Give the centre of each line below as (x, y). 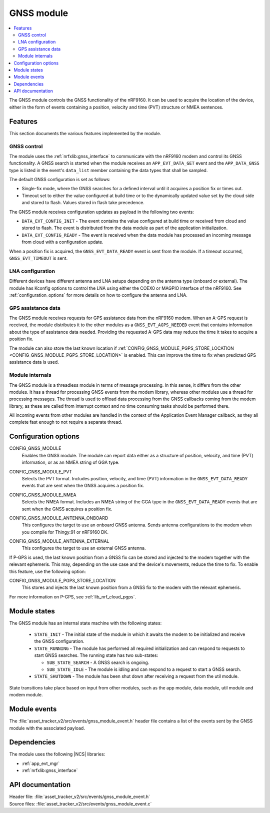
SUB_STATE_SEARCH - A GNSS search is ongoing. (98, 662)
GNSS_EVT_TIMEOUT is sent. (38, 258)
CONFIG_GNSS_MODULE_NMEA (43, 495)
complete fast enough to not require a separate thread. (66, 422)
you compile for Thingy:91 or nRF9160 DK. (65, 532)
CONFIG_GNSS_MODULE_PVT (41, 472)
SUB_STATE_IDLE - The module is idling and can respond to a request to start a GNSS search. (144, 669)
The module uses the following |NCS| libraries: (57, 754)
